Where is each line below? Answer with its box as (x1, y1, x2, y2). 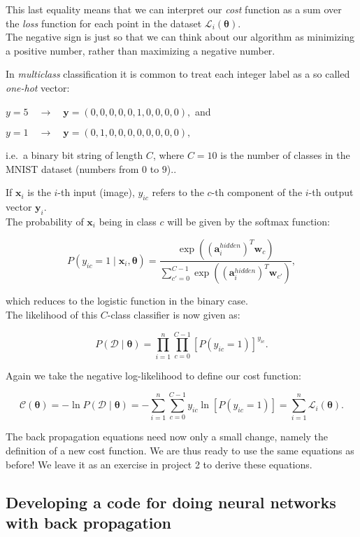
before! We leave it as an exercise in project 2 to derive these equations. (6, 456, 312, 471)
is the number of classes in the (220, 148, 350, 162)
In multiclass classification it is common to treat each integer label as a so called (6, 67, 350, 81)
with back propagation (6, 512, 172, 533)
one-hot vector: (6, 80, 70, 95)
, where (152, 148, 185, 162)
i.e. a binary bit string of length (6, 148, 143, 162)
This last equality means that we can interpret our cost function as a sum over (6, 2, 342, 16)
